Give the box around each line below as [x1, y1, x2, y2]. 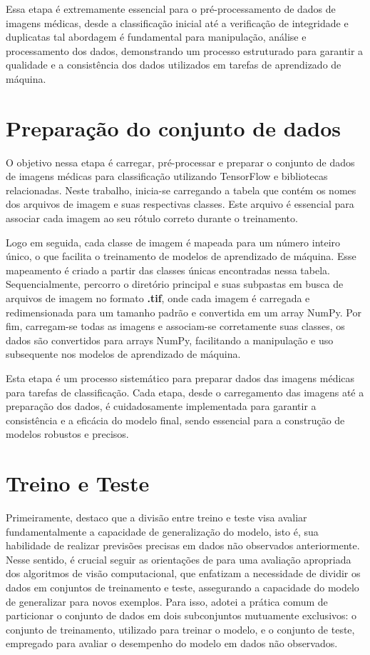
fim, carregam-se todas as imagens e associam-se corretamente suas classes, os [6, 319, 345, 334]
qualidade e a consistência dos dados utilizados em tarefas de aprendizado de [6, 57, 341, 72]
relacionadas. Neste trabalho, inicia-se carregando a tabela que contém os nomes [6, 182, 356, 197]
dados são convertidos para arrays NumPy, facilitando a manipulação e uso [6, 332, 334, 347]
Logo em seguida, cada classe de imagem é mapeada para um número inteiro [6, 234, 341, 249]
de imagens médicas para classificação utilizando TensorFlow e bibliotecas [6, 169, 328, 184]
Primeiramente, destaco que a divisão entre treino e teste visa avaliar [6, 510, 307, 525]
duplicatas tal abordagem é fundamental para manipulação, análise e [6, 29, 307, 44]
